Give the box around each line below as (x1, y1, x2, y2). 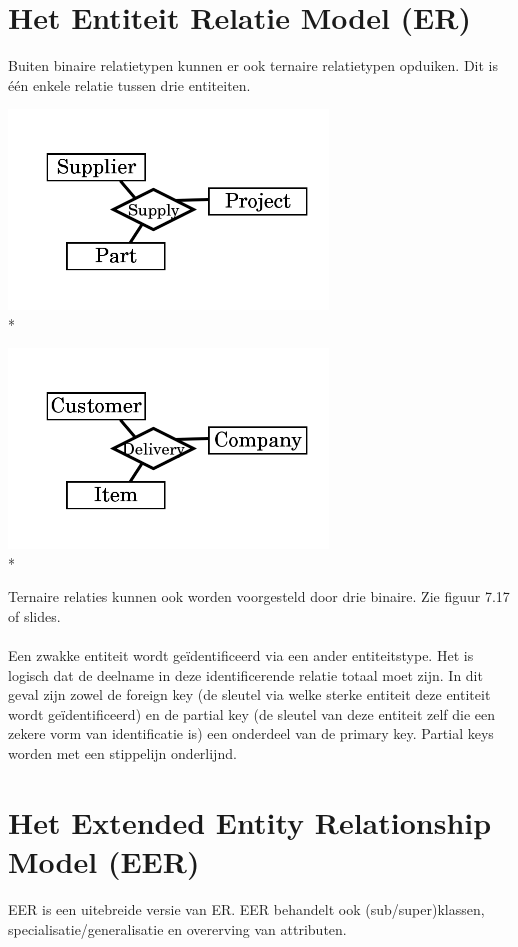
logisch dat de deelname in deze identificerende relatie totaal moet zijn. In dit (8, 664, 483, 685)
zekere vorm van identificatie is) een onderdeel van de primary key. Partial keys (8, 723, 494, 744)
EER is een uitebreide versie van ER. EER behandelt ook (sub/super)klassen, (8, 898, 485, 919)
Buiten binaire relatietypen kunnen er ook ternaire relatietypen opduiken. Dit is (8, 55, 498, 76)
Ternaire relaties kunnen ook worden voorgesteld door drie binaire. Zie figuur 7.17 (8, 586, 510, 607)
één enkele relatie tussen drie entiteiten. (8, 74, 251, 95)
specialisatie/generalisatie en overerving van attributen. (8, 918, 347, 939)
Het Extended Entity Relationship (8, 801, 492, 842)
